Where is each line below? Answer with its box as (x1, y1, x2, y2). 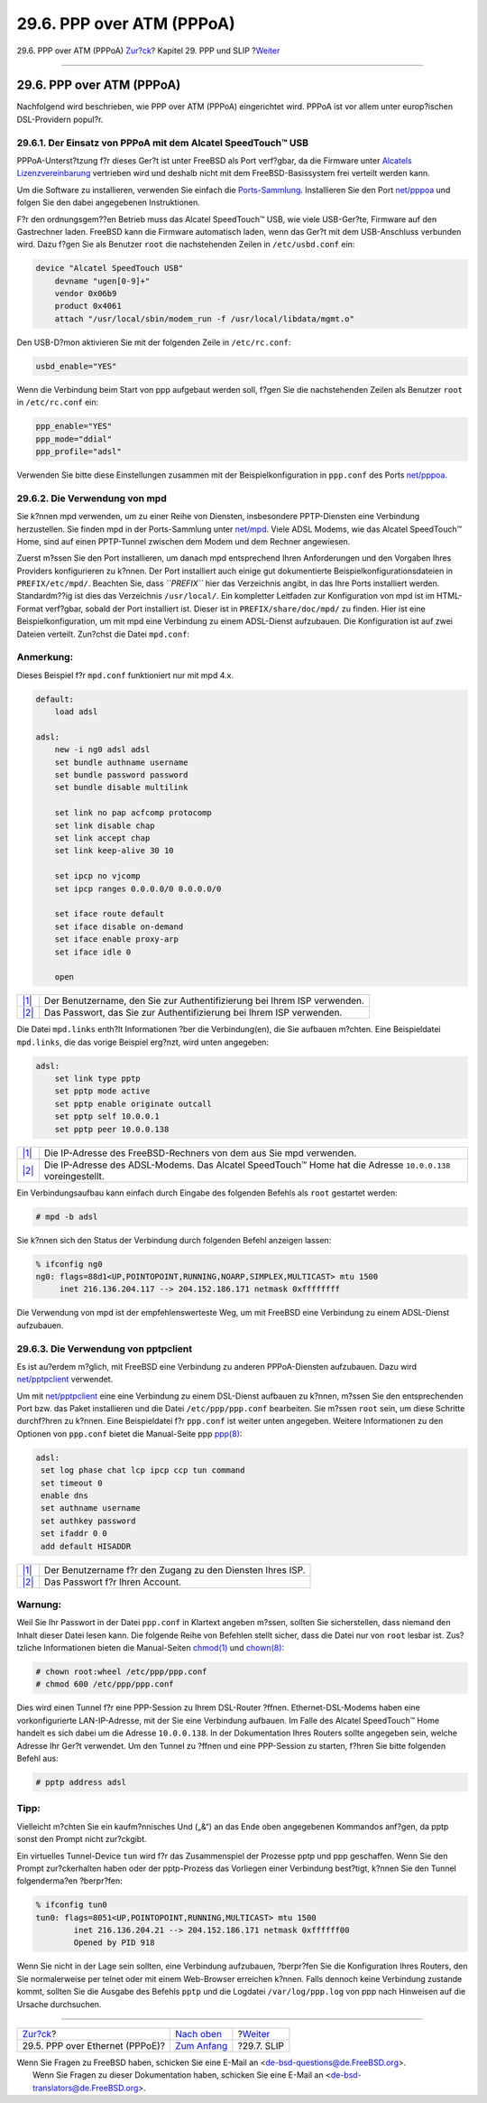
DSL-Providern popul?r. (16, 114, 104, 125)
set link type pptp (54, 1074, 142, 1084)
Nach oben (175, 2027, 223, 2040)
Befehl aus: (16, 1753, 59, 1763)
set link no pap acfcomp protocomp (54, 808, 212, 818)
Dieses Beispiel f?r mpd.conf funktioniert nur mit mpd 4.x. (16, 669, 234, 681)
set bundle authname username (54, 757, 188, 768)
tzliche (16, 1642, 42, 1653)
